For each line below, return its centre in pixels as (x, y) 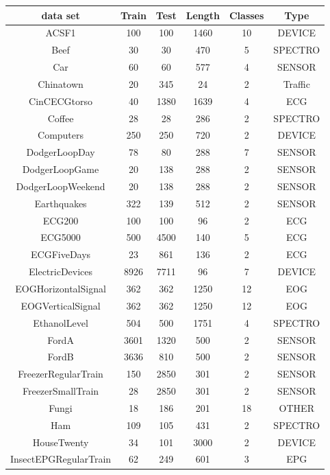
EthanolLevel (61, 322)
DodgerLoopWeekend (61, 186)
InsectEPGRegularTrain (61, 459)
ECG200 (61, 220)
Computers (61, 135)
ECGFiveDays (61, 254)
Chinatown (61, 83)
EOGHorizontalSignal (61, 288)
